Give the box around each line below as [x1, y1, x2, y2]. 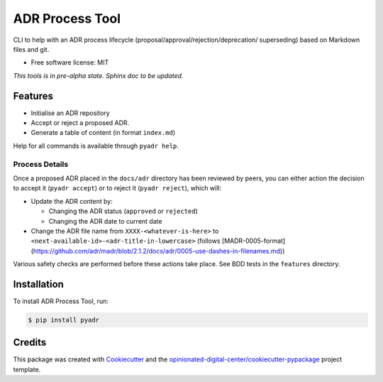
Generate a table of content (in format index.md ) [30, 129, 176, 137]
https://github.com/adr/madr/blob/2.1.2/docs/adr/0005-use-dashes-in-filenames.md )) [33, 246, 285, 255]
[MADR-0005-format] [221, 236, 286, 245]
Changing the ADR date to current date [48, 217, 162, 225]
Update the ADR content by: [30, 197, 113, 205]
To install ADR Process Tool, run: [13, 297, 109, 305]
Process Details [13, 159, 69, 169]
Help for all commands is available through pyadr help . [13, 141, 179, 150]
